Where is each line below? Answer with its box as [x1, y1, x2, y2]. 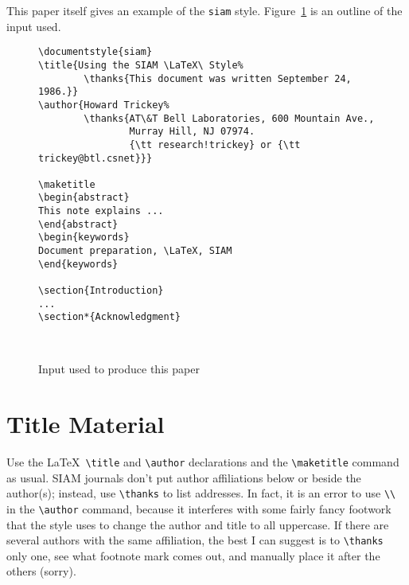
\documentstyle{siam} [38, 46, 153, 58]
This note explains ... [38, 205, 164, 217]
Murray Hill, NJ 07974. [129, 126, 255, 138]
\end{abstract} [38, 218, 119, 230]
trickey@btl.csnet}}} [38, 152, 153, 164]
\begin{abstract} [38, 192, 130, 204]
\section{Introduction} [38, 285, 164, 297]
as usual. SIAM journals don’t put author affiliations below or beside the [6, 469, 361, 486]
